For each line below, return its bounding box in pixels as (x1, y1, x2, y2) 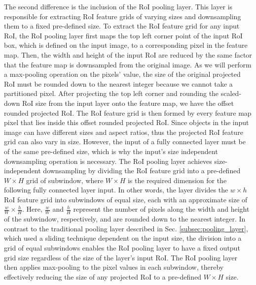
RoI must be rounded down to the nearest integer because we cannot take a (4, 78, 233, 89)
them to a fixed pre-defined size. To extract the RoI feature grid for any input (4, 21, 240, 31)
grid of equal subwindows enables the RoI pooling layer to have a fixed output (4, 243, 240, 253)
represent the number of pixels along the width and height (73, 204, 250, 214)
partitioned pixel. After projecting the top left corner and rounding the (4, 88, 219, 98)
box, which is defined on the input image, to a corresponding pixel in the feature (4, 40, 248, 50)
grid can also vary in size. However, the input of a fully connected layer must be (4, 136, 246, 147)
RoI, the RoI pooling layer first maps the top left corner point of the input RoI (4, 30, 243, 40)
